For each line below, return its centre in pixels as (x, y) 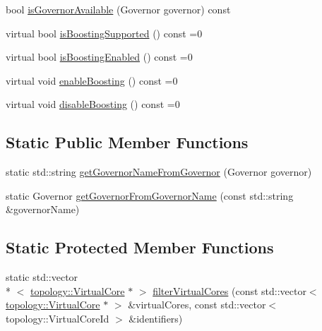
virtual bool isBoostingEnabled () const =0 (99, 57)
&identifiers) (156, 318)
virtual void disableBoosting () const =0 (93, 104)
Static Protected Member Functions (140, 247)
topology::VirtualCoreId (58, 318)
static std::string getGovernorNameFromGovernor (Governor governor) (159, 172)
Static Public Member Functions (127, 142)
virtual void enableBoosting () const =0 (92, 80)
